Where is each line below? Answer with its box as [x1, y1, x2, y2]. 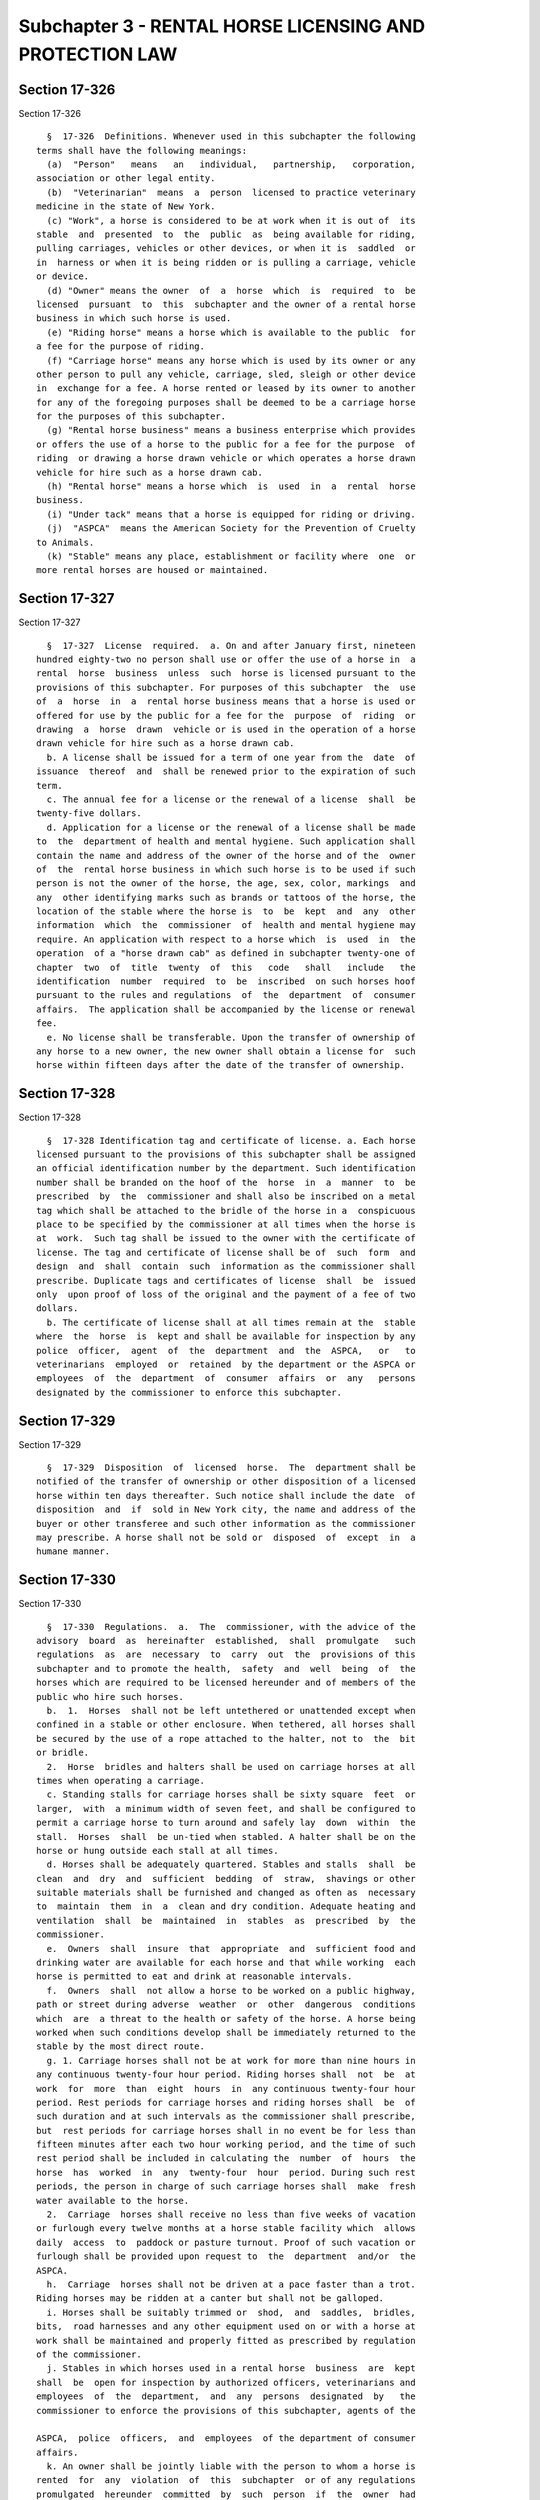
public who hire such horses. [36, 1691, 185, 1702]
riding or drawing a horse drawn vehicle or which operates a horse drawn [36, 453, 416, 464]
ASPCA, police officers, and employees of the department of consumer [36, 2433, 416, 2444]
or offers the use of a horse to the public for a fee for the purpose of [36, 438, 416, 450]
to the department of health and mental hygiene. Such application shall [36, 836, 416, 847]
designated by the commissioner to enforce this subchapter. [36, 1386, 342, 1398]
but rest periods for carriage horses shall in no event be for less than [36, 2125, 416, 2136]
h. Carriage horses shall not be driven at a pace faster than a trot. [46, 2279, 416, 2290]
